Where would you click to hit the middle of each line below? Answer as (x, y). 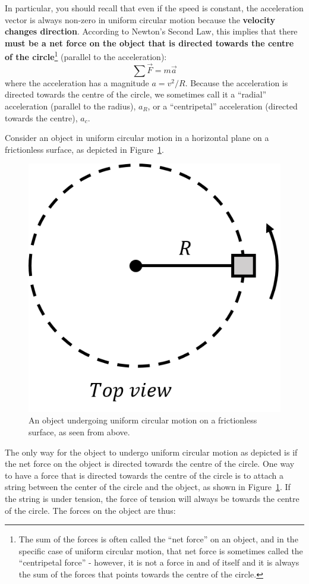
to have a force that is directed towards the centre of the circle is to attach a (144, 475)
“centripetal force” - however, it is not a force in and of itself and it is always (159, 562)
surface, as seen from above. (79, 431)
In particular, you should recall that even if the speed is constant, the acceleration (154, 8)
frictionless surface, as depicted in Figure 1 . (84, 149)
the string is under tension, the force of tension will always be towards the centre (152, 498)
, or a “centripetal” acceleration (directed (223, 106)
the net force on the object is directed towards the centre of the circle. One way (150, 464)
